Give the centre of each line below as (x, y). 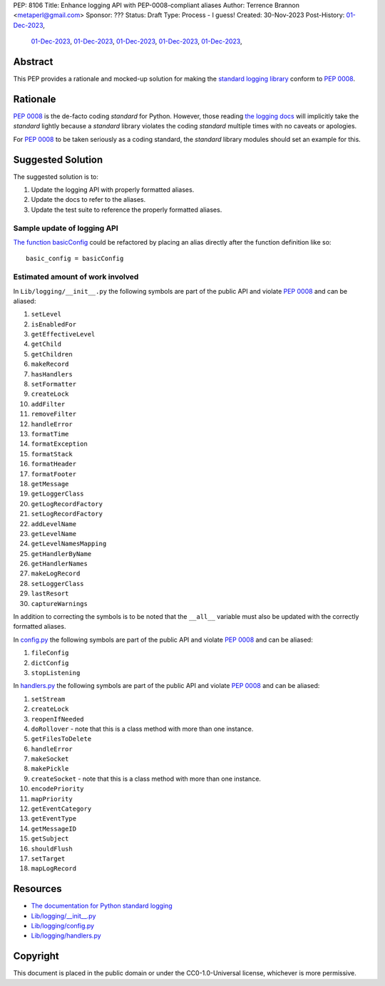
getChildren (52, 354)
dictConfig (50, 663)
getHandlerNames (60, 564)
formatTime (50, 434)
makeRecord (50, 364)
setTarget (48, 859)
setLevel (46, 314)
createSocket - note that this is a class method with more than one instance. (146, 779)
